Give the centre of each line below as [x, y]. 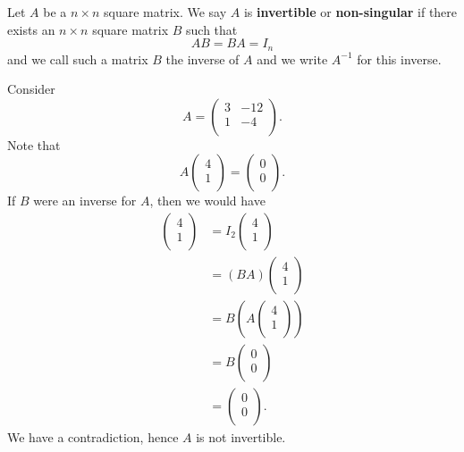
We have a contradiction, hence [93, 437]
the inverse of [202, 59]
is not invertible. [241, 437]
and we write [292, 59]
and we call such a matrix [78, 59]
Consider [31, 89]
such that [212, 29]
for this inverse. [399, 59]
